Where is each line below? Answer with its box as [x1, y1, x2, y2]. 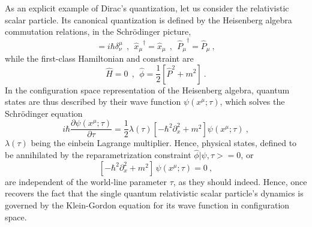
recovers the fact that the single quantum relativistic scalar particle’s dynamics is [5, 187, 304, 199]
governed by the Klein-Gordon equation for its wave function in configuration [5, 198, 290, 211]
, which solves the [220, 95, 285, 108]
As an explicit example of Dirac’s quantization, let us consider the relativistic [5, 2, 289, 14]
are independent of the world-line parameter [5, 175, 167, 187]
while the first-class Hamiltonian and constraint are [5, 52, 194, 64]
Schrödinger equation [5, 107, 83, 119]
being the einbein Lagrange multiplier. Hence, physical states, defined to [31, 137, 297, 149]
